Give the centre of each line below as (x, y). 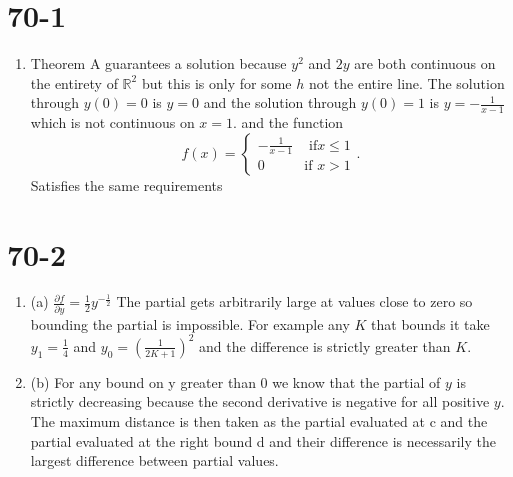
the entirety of (74, 82)
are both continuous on (425, 63)
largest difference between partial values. (154, 460)
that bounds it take (430, 323)
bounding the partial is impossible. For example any (190, 323)
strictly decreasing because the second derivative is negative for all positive (260, 401)
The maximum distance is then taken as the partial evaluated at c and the (259, 421)
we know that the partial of (356, 381)
